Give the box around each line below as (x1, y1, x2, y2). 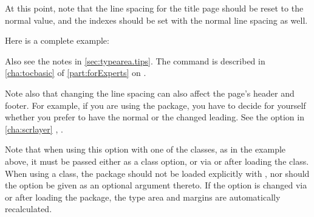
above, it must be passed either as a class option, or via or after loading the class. (5, 154, 309, 167)
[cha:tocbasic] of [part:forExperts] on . (5, 66, 146, 79)
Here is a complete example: (5, 34, 109, 47)
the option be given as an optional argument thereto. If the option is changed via (5, 179, 307, 191)
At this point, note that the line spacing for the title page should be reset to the (5, 2, 304, 14)
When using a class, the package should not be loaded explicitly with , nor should (5, 167, 310, 179)
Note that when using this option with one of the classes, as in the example (5, 143, 286, 156)
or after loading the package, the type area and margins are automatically (5, 190, 281, 203)
